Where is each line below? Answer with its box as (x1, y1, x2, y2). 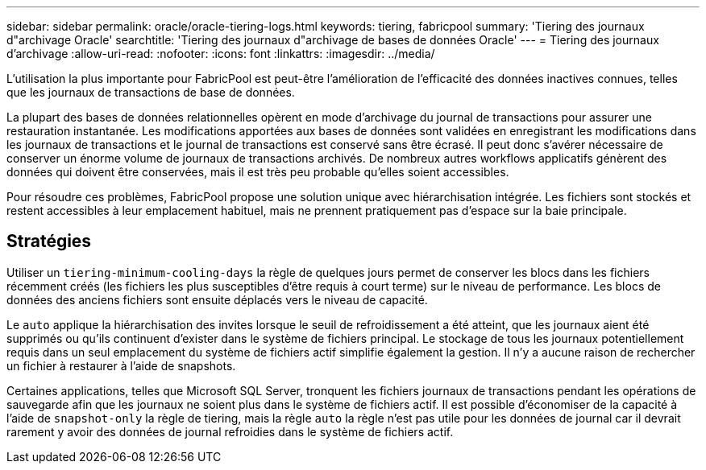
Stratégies (6, 231, 92, 252)
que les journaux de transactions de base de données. (6, 85, 295, 99)
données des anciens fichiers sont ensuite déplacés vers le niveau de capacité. (6, 292, 428, 307)
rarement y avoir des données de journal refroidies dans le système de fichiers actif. (6, 424, 454, 439)
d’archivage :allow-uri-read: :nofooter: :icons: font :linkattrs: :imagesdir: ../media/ (6, 47, 435, 60)
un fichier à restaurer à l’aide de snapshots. (6, 358, 236, 373)
